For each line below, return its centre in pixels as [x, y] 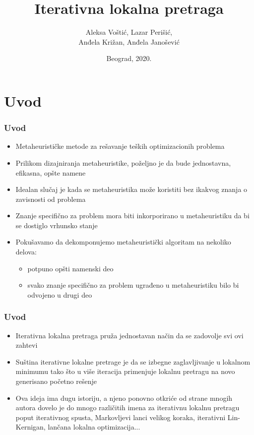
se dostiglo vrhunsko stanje [57, 225]
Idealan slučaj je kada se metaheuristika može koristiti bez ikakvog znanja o [131, 189]
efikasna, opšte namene [51, 172]
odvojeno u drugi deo [60, 294]
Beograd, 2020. [129, 58]
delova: [26, 252]
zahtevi [27, 345]
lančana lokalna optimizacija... [94, 427]
